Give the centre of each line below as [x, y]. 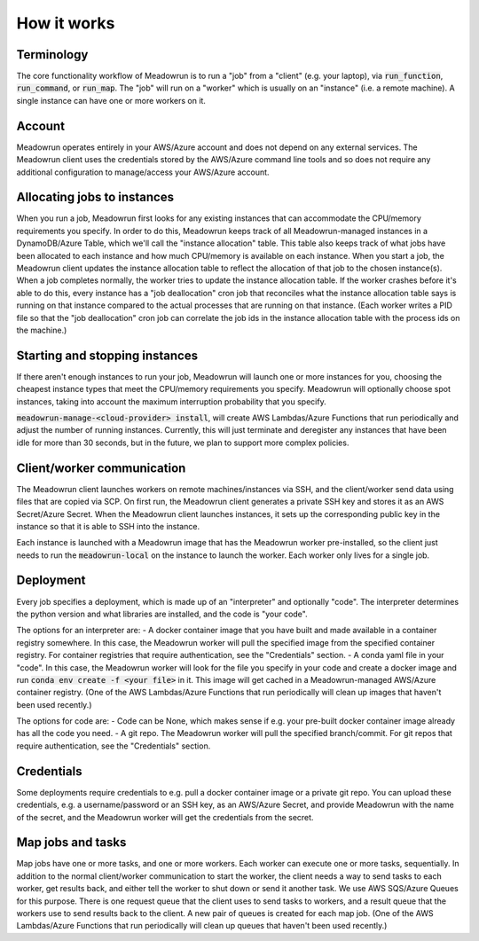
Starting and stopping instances [107, 355]
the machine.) [42, 330]
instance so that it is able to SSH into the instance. [108, 526]
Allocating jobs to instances [95, 197]
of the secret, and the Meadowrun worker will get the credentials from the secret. [165, 817]
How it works [66, 23]
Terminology [52, 55]
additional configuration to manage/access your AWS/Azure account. [143, 172]
